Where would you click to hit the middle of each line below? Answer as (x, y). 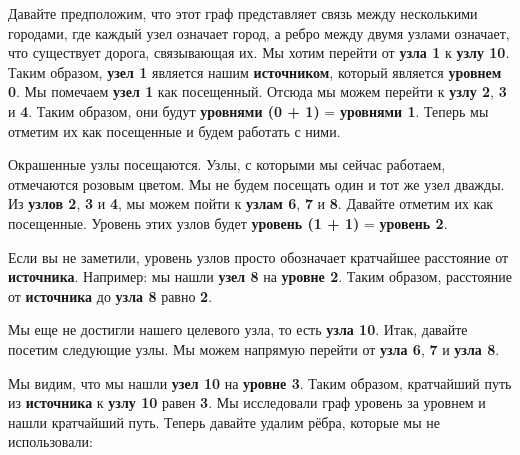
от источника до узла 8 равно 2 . (110, 295)
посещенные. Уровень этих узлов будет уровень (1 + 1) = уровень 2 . (228, 222)
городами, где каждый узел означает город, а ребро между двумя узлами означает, (259, 32)
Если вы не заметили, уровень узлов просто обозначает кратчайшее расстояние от (258, 256)
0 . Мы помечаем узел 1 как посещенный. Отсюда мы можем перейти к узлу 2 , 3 (257, 91)
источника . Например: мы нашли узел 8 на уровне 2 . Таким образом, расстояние (260, 276)
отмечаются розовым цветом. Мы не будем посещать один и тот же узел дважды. (256, 183)
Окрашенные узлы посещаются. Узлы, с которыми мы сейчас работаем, (227, 164)
